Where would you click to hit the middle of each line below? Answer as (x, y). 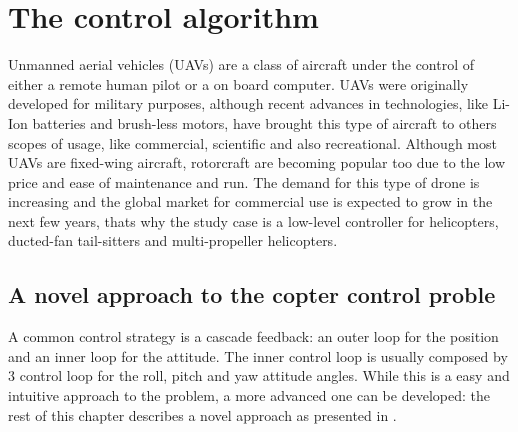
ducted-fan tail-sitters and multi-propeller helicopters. (173, 240)
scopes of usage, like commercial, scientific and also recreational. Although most (252, 142)
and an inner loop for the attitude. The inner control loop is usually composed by (258, 355)
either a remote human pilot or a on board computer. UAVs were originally (238, 83)
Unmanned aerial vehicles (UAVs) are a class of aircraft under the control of (241, 64)
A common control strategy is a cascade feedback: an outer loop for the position (253, 336)
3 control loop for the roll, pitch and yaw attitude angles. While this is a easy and (259, 375)
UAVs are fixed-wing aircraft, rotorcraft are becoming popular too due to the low (257, 162)
